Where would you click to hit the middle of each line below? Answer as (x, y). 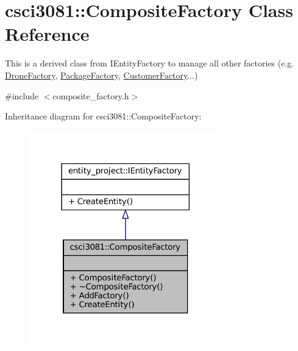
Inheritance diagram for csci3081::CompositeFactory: (103, 116)
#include (22, 95)
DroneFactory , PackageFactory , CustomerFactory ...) (101, 75)
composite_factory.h (91, 95)
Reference (47, 34)
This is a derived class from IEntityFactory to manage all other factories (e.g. (150, 63)
